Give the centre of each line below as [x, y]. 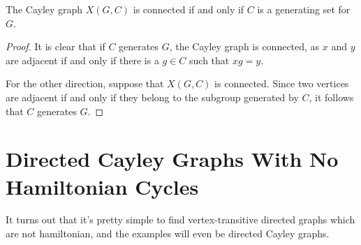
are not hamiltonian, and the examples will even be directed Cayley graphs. [168, 233]
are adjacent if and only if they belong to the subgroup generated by [152, 97]
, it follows [331, 97]
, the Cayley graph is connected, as [244, 46]
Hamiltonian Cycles [102, 186]
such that [209, 60]
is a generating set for [304, 9]
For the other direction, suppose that [85, 83]
